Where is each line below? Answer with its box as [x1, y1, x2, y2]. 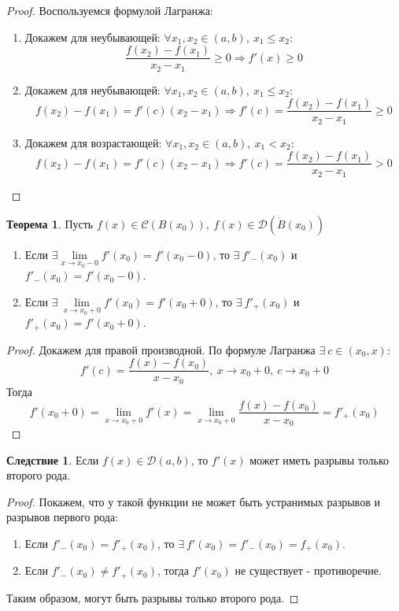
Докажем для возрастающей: [24, 134, 162, 150]
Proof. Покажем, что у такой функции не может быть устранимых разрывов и [6, 493, 380, 509]
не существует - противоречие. [235, 562, 382, 579]
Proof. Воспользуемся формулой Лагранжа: [6, 2, 213, 18]
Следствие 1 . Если [6, 451, 99, 468]
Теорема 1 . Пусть [6, 215, 94, 231]
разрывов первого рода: [6, 509, 119, 525]
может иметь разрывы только [249, 451, 389, 468]
